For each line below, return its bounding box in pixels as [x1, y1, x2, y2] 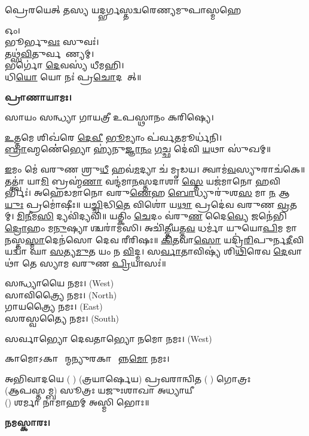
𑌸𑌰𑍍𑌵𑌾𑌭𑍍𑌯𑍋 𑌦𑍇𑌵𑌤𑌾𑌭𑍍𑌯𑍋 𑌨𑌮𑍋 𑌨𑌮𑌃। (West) [5, 332, 212, 344]
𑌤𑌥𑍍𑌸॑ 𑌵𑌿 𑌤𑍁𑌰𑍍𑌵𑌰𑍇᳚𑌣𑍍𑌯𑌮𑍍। [5, 47, 94, 59]
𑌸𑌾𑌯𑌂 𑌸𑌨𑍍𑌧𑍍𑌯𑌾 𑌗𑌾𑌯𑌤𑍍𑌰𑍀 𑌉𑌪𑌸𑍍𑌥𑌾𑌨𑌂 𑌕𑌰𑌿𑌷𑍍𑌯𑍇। [5, 111, 214, 123]
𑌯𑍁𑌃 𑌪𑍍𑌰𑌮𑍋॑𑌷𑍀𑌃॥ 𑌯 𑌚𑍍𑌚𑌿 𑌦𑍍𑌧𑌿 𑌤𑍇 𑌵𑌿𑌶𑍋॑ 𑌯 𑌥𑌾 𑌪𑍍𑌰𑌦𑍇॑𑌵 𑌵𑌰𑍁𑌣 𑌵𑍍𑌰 [5, 198, 290, 210]
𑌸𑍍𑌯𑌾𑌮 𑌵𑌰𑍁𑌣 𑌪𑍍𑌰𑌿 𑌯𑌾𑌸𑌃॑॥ [39, 256, 166, 269]
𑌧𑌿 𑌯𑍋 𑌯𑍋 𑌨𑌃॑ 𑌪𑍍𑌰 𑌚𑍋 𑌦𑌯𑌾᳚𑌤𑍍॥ [5, 70, 142, 83]
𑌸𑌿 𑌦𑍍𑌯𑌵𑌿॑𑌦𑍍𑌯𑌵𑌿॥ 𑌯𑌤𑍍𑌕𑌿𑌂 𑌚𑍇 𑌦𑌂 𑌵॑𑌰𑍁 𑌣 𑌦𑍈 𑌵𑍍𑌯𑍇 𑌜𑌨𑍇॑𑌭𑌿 [37, 210, 287, 222]
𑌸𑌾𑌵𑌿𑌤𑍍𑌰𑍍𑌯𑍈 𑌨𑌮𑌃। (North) [5, 288, 117, 301]
